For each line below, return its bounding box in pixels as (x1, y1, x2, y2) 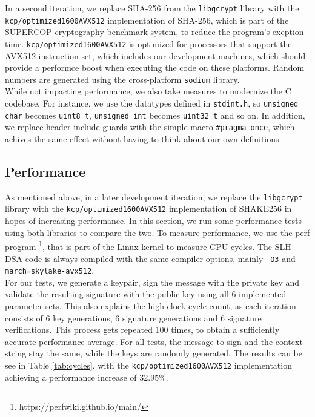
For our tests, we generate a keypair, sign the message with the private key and (5, 275, 300, 288)
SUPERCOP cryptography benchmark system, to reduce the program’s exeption (5, 25, 304, 38)
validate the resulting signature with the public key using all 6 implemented (5, 287, 287, 300)
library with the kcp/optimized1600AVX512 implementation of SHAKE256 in (5, 202, 292, 215)
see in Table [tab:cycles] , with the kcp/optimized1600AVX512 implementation (5, 358, 292, 371)
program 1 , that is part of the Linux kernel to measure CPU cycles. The (5, 238, 273, 252)
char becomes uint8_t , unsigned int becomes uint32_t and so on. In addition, (5, 108, 305, 121)
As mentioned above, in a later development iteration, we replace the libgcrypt (5, 190, 303, 203)
